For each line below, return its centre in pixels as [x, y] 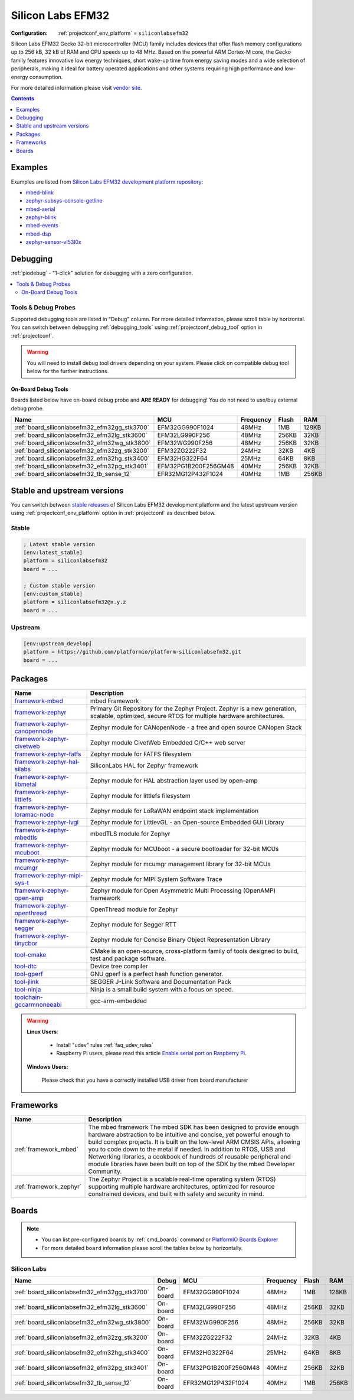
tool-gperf [29, 974]
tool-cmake [30, 955]
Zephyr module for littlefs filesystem [140, 796]
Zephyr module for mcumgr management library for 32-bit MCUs [180, 864]
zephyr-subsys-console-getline [64, 201]
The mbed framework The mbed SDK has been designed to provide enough [194, 1127]
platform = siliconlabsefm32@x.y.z [75, 602]
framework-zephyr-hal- [47, 762]
